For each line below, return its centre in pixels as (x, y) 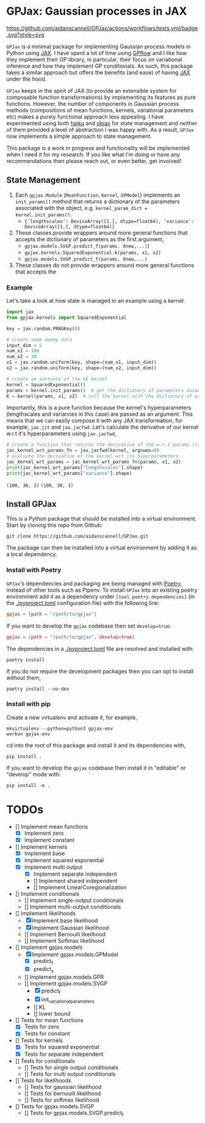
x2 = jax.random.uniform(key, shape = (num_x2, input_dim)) (81, 368)
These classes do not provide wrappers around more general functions (105, 265)
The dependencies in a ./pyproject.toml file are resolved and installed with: (100, 649)
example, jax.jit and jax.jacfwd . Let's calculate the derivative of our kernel (103, 427)
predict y (44, 969)
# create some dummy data (39, 340)
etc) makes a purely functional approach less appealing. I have (85, 117)
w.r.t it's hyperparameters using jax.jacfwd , (61, 434)
